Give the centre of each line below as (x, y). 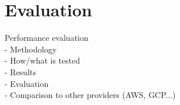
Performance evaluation (47, 38)
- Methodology (31, 49)
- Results (20, 71)
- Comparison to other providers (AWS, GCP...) (90, 95)
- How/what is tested (43, 60)
